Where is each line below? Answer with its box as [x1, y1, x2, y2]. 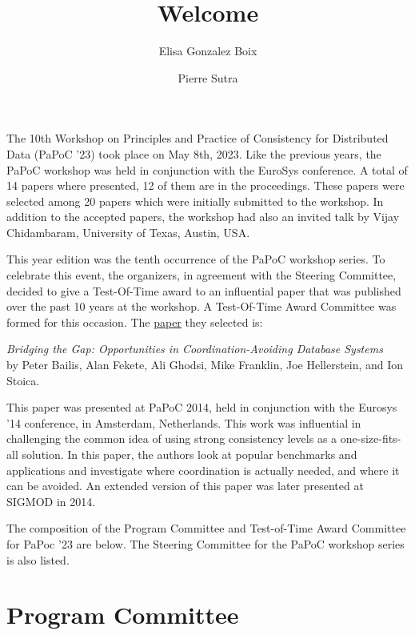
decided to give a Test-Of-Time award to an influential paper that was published [6, 282, 401, 299]
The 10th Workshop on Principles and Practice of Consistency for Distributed [6, 130, 389, 147]
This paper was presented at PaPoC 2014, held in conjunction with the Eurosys [6, 399, 397, 416]
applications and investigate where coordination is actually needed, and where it [6, 461, 400, 478]
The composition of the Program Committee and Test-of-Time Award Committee [6, 520, 406, 537]
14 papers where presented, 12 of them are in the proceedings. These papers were [6, 177, 405, 194]
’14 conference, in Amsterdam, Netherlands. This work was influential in [6, 414, 361, 431]
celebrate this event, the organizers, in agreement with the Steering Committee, [6, 267, 397, 283]
